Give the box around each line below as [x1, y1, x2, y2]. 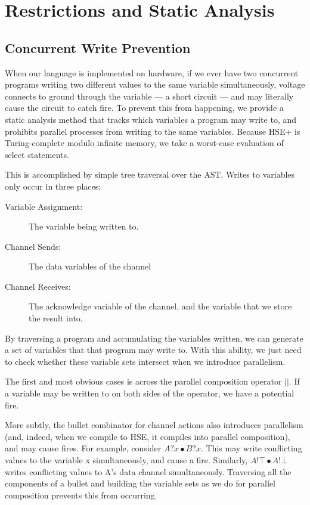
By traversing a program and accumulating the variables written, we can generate [5, 331, 303, 344]
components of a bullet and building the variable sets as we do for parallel [5, 477, 275, 489]
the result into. [29, 312, 83, 324]
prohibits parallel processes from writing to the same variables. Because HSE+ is [5, 125, 300, 137]
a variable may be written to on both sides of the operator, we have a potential [5, 387, 294, 399]
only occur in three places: [5, 179, 101, 192]
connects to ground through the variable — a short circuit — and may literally [5, 89, 294, 102]
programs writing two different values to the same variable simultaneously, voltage [5, 78, 305, 91]
